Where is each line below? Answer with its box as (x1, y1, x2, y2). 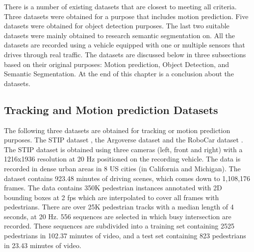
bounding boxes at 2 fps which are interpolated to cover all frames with (4, 192, 219, 202)
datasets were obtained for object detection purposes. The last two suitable (4, 21, 229, 31)
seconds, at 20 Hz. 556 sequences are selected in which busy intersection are (4, 211, 231, 221)
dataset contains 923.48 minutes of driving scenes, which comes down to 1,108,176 (4, 173, 251, 183)
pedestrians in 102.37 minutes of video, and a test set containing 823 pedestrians (4, 230, 246, 241)
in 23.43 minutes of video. (4, 240, 81, 250)
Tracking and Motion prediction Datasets (4, 102, 218, 117)
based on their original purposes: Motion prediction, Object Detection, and (4, 59, 229, 69)
